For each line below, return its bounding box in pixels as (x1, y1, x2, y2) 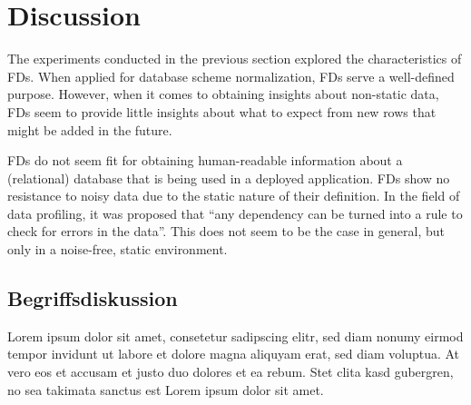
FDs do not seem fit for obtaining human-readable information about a (7, 151, 403, 170)
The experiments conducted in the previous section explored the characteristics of (7, 49, 462, 68)
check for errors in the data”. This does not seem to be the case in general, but (7, 222, 445, 241)
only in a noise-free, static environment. (7, 240, 228, 259)
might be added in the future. (7, 120, 172, 139)
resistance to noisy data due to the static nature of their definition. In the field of (7, 186, 460, 205)
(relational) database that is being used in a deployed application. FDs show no (7, 168, 450, 187)
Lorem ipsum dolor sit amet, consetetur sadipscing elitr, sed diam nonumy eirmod (7, 326, 464, 345)
